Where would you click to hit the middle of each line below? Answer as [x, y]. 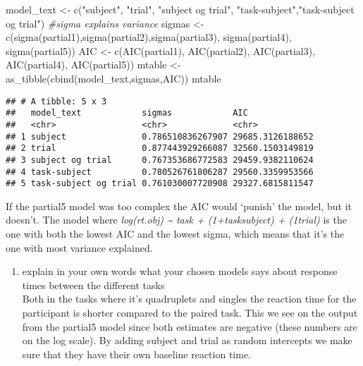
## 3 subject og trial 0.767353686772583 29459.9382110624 [160, 160]
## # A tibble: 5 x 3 [56, 101]
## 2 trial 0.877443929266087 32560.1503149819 [160, 148]
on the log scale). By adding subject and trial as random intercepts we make [187, 340]
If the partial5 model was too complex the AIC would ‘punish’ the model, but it [179, 206]
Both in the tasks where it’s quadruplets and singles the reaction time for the [189, 299]
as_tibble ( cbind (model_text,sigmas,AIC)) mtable [113, 78]
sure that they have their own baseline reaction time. [136, 354]
